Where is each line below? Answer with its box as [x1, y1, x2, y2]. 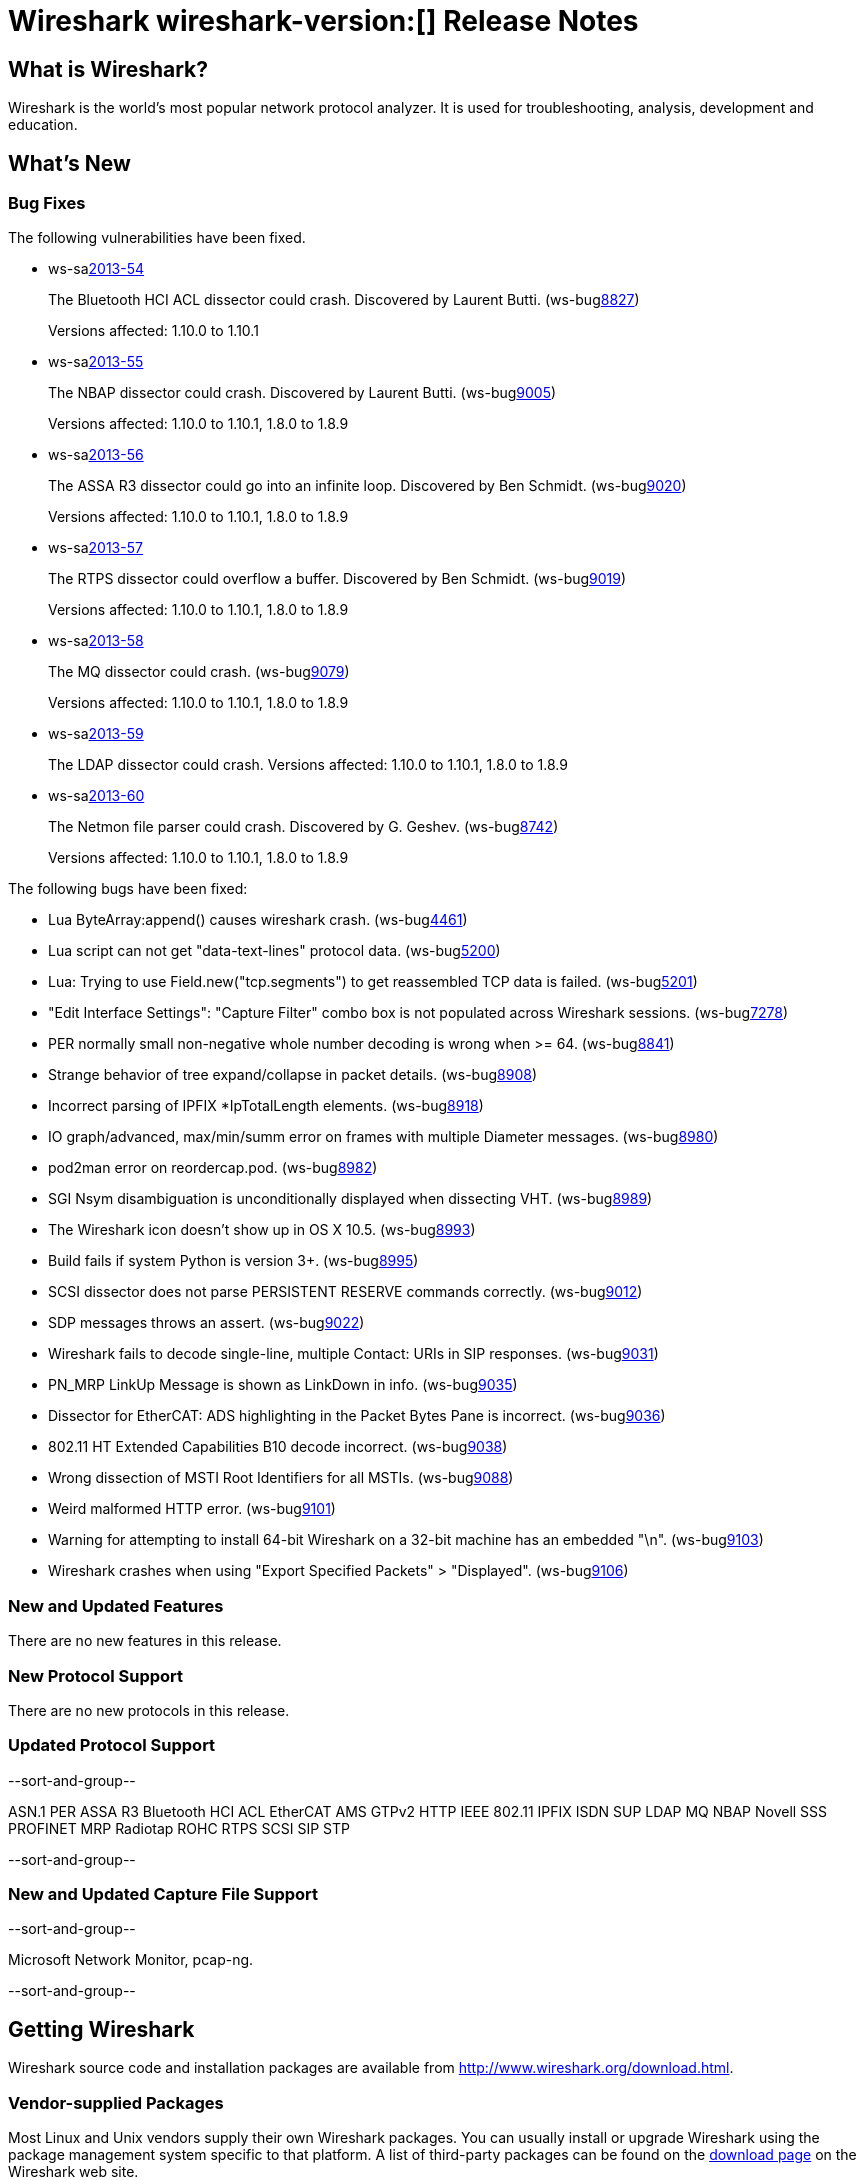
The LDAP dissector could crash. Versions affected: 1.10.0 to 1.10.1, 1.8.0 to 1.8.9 [48, 756, 568, 774]
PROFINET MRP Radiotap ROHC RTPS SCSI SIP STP [8, 1819, 350, 1837]
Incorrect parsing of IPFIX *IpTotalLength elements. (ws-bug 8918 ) [48, 1097, 484, 1115]
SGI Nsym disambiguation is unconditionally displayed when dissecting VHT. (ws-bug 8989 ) [48, 1190, 653, 1208]
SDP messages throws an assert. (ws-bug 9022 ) [48, 1314, 365, 1332]
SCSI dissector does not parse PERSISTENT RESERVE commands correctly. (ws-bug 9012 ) [48, 1283, 643, 1301]
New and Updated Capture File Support [8, 1884, 319, 1905]
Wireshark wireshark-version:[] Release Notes [8, 4, 639, 38]
